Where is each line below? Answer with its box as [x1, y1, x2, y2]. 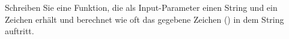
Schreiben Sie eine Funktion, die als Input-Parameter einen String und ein [5, 1, 278, 13]
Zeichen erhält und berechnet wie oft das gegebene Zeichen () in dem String [5, 13, 284, 25]
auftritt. [5, 25, 34, 37]
